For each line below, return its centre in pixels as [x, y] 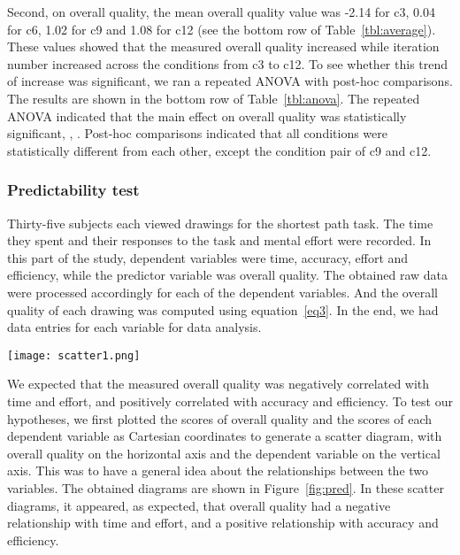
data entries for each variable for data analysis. [134, 327]
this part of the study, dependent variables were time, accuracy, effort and [208, 257]
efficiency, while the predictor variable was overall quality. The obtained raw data [228, 275]
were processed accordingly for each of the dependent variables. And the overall [222, 292]
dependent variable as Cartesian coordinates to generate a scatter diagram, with [225, 436]
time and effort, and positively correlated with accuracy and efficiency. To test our [230, 401]
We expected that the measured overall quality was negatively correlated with [218, 384]
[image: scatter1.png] [74, 355]
